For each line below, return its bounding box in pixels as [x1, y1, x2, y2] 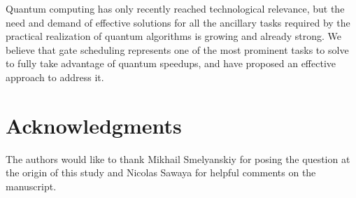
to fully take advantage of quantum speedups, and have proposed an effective [6, 56, 336, 71]
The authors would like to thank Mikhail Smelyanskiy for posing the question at [6, 151, 350, 166]
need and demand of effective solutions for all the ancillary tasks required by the [6, 15, 350, 29]
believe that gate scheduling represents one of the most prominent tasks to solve [6, 42, 349, 57]
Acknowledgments [6, 111, 182, 139]
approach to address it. [6, 69, 104, 84]
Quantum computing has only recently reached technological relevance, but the [6, 1, 345, 15]
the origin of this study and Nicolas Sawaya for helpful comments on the [6, 165, 316, 180]
